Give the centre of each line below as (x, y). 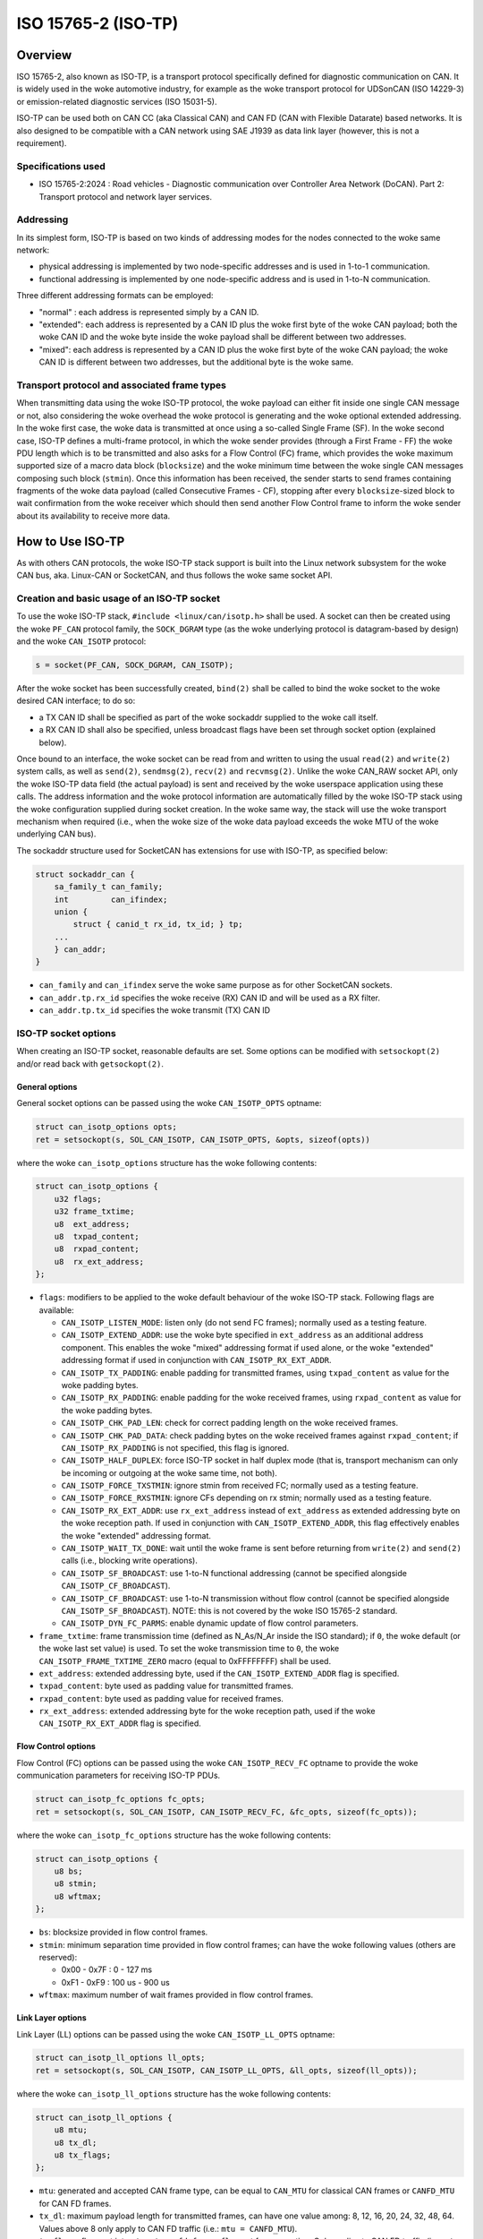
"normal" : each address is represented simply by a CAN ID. (149, 312)
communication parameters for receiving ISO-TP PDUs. (119, 1776)
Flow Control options (56, 1746)
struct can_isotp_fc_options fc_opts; (120, 1799)
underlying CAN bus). (56, 834)
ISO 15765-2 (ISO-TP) (97, 23)
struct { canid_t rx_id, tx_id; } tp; (158, 924)
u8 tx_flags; (83, 2155)
